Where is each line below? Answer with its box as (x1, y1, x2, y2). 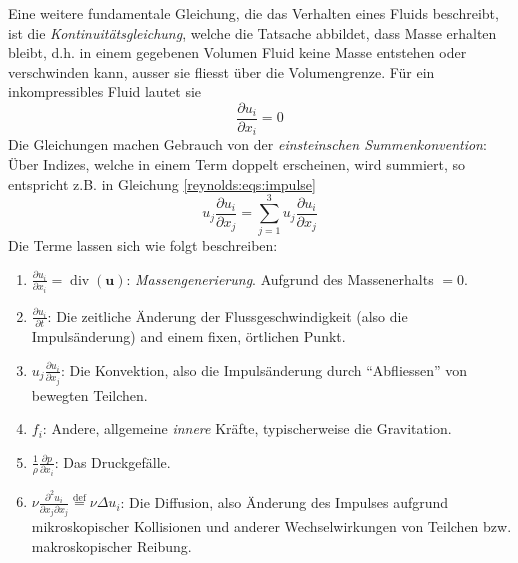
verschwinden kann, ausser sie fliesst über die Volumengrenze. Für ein (8, 61, 435, 82)
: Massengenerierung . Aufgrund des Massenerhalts (126, 268, 434, 289)
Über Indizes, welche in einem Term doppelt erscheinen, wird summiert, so (8, 154, 466, 175)
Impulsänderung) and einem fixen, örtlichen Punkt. (31, 326, 346, 347)
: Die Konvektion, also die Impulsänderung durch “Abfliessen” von (60, 359, 468, 380)
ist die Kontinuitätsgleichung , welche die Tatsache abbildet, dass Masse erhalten (8, 22, 497, 43)
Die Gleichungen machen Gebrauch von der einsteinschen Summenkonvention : (8, 134, 487, 155)
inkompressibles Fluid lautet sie (8, 81, 202, 102)
